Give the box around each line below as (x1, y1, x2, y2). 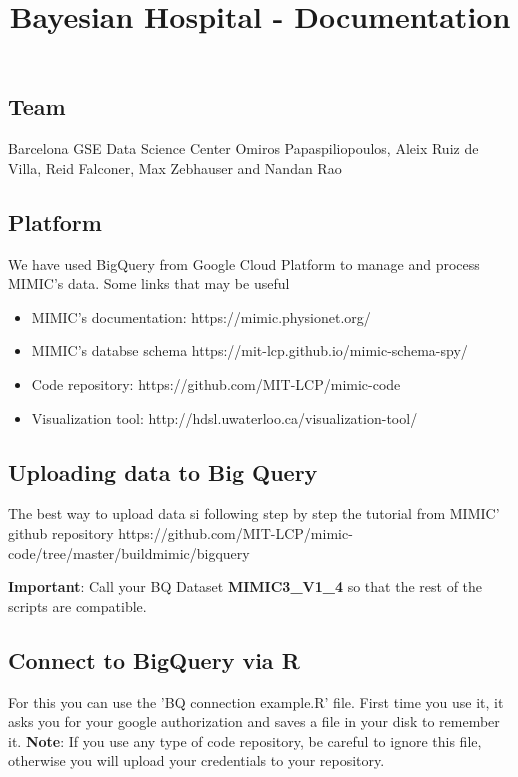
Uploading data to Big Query (8, 456, 318, 487)
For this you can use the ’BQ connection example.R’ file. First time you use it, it (8, 691, 504, 712)
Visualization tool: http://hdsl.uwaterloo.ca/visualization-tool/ (31, 407, 418, 428)
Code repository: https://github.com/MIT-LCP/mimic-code (31, 373, 401, 394)
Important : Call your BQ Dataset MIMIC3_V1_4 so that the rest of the (8, 576, 483, 597)
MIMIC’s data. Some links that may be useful (8, 273, 290, 294)
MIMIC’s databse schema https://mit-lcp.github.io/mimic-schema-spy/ (31, 340, 468, 361)
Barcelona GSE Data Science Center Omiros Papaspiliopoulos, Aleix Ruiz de (8, 138, 479, 159)
